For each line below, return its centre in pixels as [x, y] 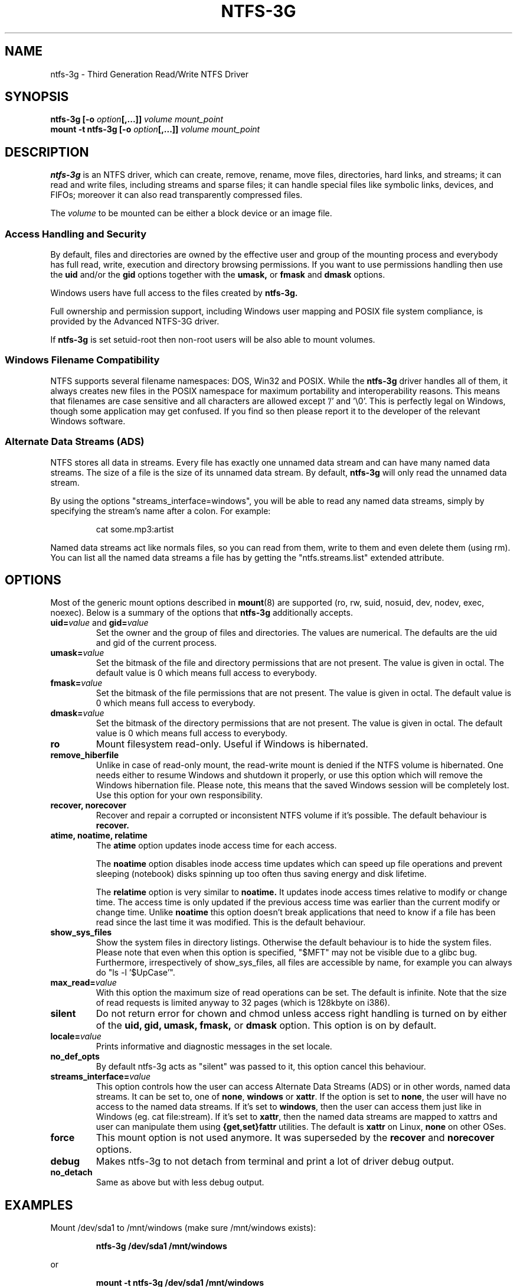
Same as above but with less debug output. [180, 1182]
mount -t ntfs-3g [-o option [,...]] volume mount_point [155, 129]
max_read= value [84, 983]
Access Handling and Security [76, 234]
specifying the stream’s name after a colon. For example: [161, 511]
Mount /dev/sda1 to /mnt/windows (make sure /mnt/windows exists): [183, 1228]
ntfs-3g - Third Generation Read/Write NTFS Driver [149, 74]
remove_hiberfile [85, 755]
